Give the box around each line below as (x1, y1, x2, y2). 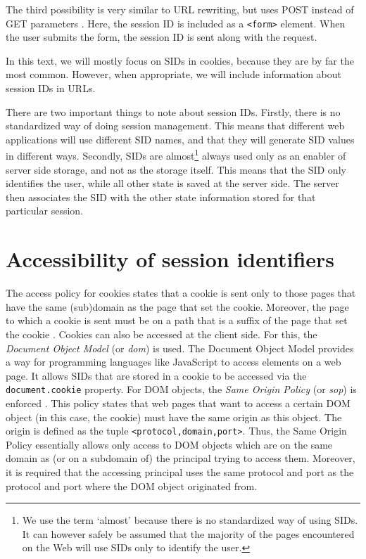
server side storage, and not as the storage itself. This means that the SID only (6, 162, 346, 176)
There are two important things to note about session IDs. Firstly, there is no (6, 104, 341, 119)
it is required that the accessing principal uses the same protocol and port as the (6, 465, 354, 479)
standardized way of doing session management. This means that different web (6, 118, 345, 133)
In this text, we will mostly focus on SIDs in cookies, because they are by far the (6, 53, 354, 68)
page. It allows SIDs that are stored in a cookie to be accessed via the (6, 368, 307, 383)
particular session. (6, 203, 83, 218)
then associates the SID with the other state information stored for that (6, 189, 316, 204)
